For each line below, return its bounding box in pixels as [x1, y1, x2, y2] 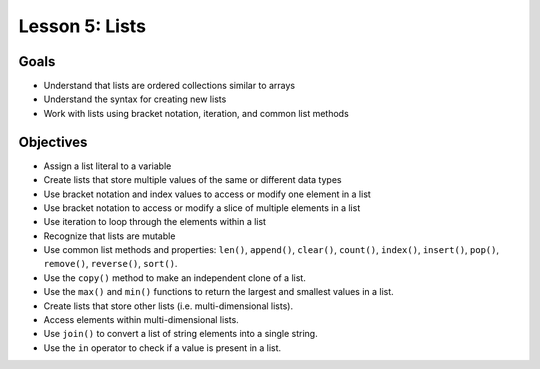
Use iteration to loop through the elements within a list [43, 216, 267, 228]
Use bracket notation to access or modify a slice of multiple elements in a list [43, 201, 361, 214]
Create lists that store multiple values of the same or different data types [43, 174, 342, 186]
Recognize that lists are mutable [43, 230, 176, 242]
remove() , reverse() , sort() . [43, 258, 178, 270]
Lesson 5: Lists [18, 15, 147, 37]
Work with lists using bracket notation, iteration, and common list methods [43, 107, 349, 119]
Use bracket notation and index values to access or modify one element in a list [43, 188, 372, 200]
